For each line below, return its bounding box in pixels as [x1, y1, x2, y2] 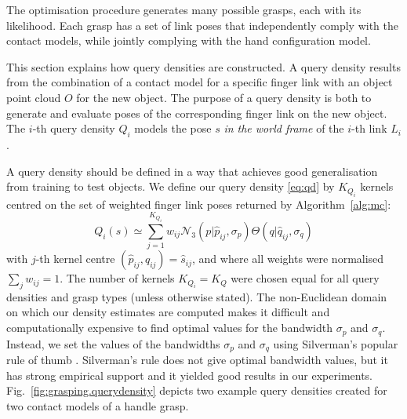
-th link [351, 120, 387, 137]
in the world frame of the [223, 120, 344, 137]
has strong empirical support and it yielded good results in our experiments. [6, 366, 373, 383]
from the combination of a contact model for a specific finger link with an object [6, 74, 393, 90]
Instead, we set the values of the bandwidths [6, 335, 220, 352]
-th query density [32, 120, 115, 137]
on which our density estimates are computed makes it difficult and [6, 304, 330, 320]
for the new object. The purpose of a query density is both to [76, 89, 372, 105]
